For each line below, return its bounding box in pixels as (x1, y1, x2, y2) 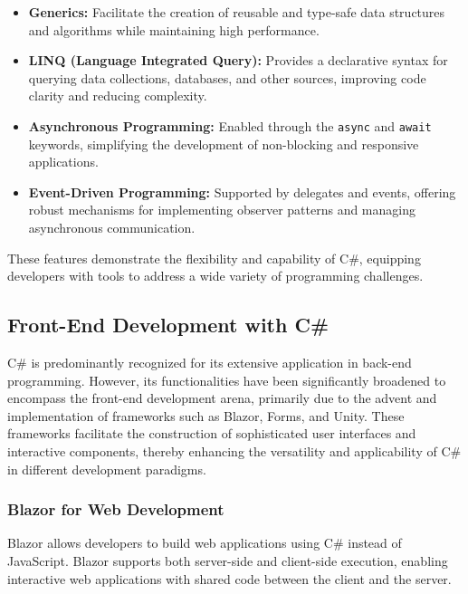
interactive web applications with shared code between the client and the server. (7, 569, 452, 588)
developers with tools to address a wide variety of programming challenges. (7, 266, 424, 285)
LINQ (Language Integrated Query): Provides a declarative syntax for (28, 51, 448, 70)
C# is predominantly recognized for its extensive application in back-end (7, 352, 412, 371)
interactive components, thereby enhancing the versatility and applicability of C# (7, 441, 462, 460)
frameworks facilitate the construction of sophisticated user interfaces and (7, 424, 416, 443)
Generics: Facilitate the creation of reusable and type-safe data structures (28, 3, 445, 21)
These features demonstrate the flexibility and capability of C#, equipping (7, 248, 421, 267)
